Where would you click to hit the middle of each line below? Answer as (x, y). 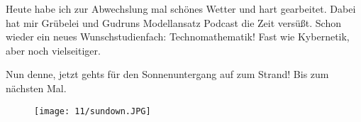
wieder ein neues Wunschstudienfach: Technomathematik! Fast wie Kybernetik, (178, 37)
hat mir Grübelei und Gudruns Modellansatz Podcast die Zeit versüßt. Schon (174, 22)
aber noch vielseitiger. (53, 50)
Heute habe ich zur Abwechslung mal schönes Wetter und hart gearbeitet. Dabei (181, 9)
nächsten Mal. (36, 88)
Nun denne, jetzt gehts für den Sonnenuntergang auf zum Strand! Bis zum (167, 74)
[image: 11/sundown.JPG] (93, 111)
